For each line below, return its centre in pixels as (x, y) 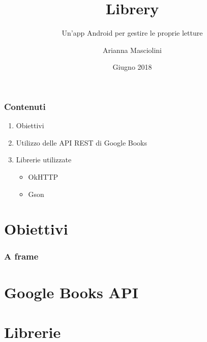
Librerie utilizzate (44, 160)
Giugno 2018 (132, 67)
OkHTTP (43, 176)
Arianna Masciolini (132, 50)
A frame (21, 256)
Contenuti (25, 106)
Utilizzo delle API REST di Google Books (82, 142)
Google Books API (71, 292)
